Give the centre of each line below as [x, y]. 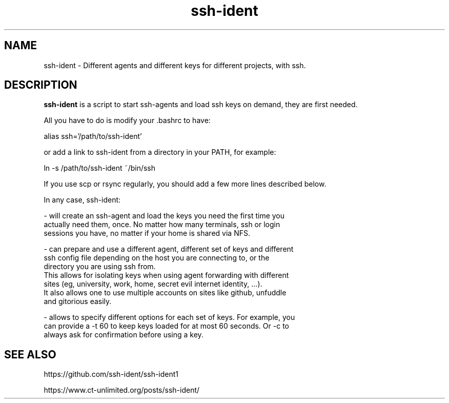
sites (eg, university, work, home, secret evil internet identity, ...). [153, 284]
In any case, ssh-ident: [82, 200]
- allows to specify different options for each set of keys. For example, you [169, 317]
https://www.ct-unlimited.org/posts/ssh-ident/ [122, 390]
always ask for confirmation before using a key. [124, 335]
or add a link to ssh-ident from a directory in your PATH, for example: [160, 152]
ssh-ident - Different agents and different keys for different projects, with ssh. [175, 65]
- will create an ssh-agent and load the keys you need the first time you [164, 216]
